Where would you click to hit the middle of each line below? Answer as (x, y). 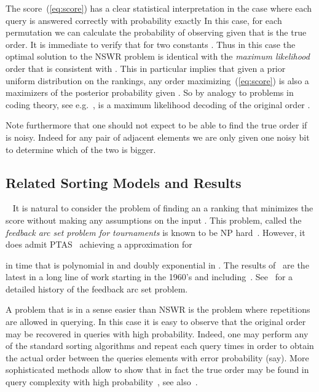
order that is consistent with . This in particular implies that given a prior (146, 68)
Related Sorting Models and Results (124, 182)
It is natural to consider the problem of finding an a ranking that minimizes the (163, 208)
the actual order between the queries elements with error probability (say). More (157, 357)
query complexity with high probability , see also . (102, 382)
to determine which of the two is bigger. (81, 149)
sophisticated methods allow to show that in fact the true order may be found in (157, 370)
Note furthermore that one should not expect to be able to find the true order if (156, 125)
